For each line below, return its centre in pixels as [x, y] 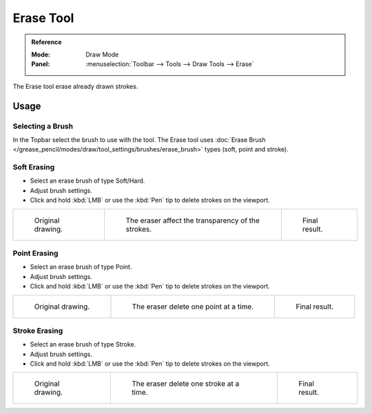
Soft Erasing [34, 167]
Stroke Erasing [38, 331]
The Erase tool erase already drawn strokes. [75, 86]
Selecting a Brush [43, 126]
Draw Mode [102, 54]
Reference [46, 42]
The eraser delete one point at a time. [193, 307]
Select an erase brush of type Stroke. [83, 344]
